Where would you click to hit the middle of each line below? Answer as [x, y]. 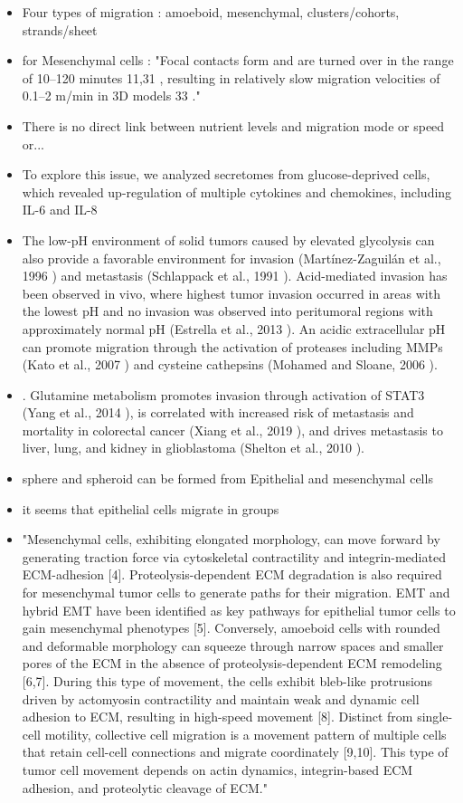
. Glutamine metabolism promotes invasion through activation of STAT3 [223, 394]
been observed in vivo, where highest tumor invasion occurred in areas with [231, 293]
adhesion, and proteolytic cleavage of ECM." [145, 787]
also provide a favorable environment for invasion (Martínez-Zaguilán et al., [231, 258]
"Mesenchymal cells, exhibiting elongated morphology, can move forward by [231, 539]
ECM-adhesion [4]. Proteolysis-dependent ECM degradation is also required [232, 574]
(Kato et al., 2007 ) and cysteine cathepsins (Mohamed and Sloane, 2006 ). [230, 364]
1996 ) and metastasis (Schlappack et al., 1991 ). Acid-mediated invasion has [235, 276]
